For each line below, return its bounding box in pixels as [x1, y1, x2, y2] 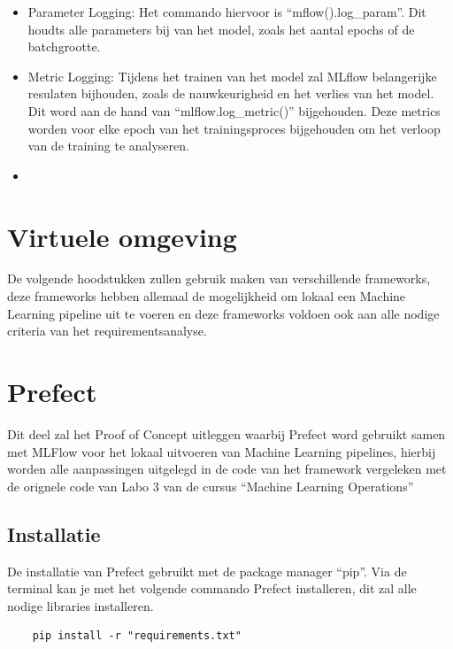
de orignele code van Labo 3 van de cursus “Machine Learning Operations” [7, 476, 414, 495]
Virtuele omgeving [7, 218, 237, 254]
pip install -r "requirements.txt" [32, 630, 242, 643]
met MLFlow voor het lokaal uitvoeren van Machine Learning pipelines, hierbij [7, 442, 436, 460]
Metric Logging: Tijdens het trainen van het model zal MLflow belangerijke [27, 66, 437, 85]
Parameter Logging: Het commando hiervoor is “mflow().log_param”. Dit [27, 3, 426, 20]
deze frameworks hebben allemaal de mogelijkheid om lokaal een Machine [7, 287, 406, 305]
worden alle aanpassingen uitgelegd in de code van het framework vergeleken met [7, 460, 447, 478]
